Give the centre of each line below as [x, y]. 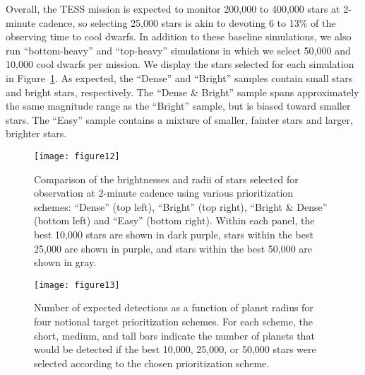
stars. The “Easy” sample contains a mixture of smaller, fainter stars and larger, [179, 119]
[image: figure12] [77, 156]
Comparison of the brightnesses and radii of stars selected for [166, 179]
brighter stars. [36, 133]
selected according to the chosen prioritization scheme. [152, 363]
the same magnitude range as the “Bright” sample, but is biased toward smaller [178, 106]
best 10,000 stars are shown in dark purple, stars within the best [174, 234]
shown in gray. [65, 262]
